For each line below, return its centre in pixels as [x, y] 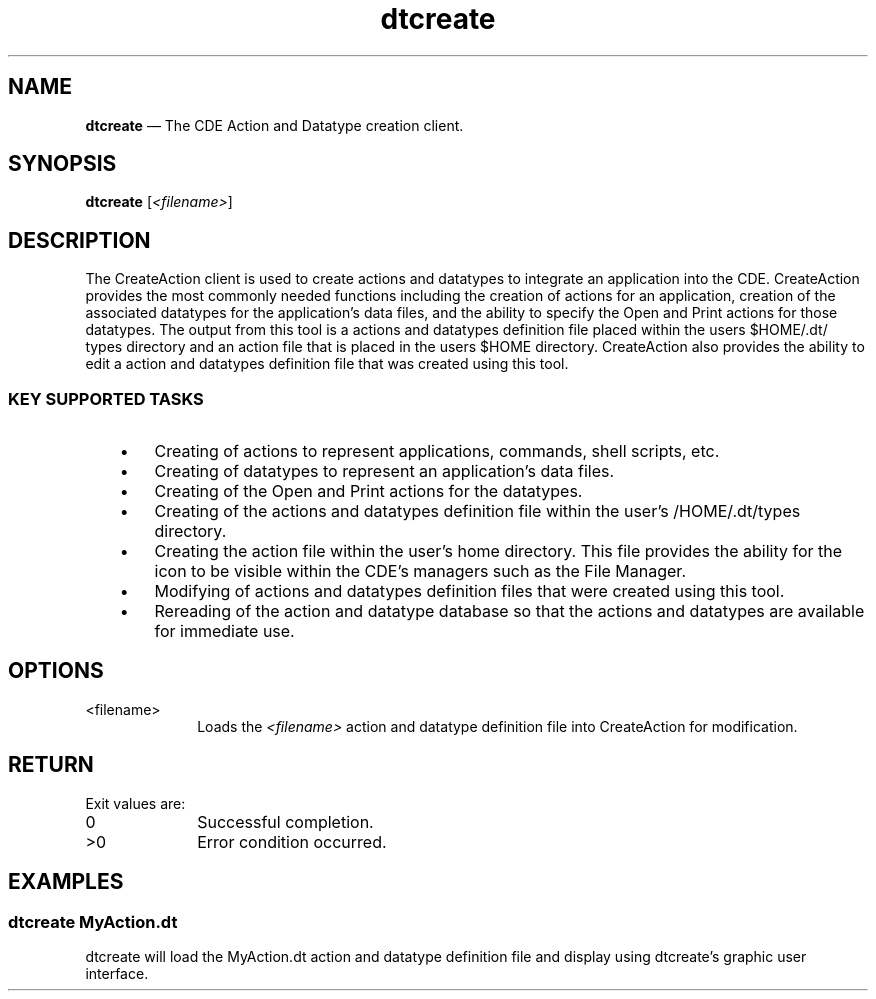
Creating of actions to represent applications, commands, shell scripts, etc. [437, 451]
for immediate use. [224, 631]
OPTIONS [56, 671]
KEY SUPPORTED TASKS [106, 398]
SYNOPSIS [62, 164]
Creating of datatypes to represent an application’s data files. [384, 471]
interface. [117, 973]
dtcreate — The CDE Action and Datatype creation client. [274, 125]
